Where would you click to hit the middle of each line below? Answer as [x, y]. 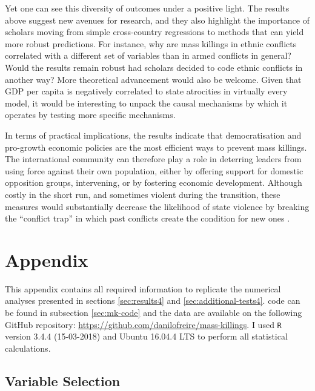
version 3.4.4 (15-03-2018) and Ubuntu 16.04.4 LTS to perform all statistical [146, 336]
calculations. [28, 348]
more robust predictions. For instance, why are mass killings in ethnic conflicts [151, 43]
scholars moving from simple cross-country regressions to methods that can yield [154, 32]
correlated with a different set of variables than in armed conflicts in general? [148, 55]
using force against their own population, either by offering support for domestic [154, 170]
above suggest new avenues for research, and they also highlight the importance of [157, 20]
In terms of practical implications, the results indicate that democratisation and [153, 135]
